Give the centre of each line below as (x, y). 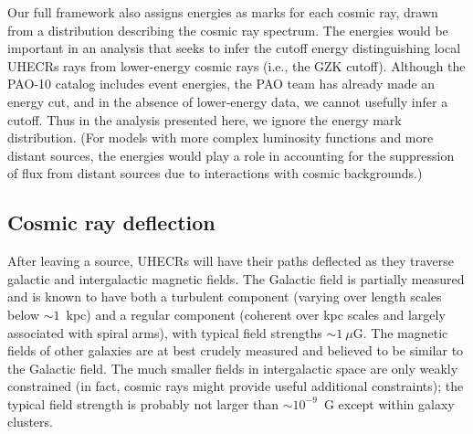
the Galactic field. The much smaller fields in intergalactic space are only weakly (233, 368)
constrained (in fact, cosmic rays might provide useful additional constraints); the (236, 386)
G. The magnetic (400, 332)
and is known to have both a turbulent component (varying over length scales (225, 296)
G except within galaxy (389, 403)
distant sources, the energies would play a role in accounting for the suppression (231, 155)
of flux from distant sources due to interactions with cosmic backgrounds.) (215, 173)
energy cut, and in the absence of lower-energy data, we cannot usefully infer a (228, 101)
